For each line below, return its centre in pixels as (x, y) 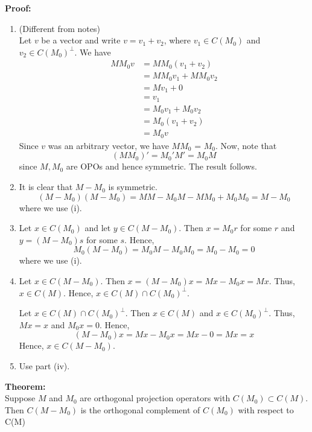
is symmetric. (133, 187)
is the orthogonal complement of (140, 409)
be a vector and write (81, 40)
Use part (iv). (44, 365)
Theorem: (25, 386)
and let (98, 228)
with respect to (266, 409)
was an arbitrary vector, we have (108, 145)
